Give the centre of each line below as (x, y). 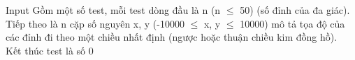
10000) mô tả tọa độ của (292, 23)
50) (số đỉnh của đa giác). (295, 10)
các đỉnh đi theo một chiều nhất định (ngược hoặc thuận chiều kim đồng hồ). (172, 37)
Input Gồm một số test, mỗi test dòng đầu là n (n (113, 10)
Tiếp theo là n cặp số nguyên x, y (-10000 (95, 23)
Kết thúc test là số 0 (50, 50)
